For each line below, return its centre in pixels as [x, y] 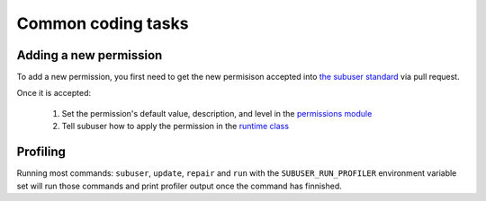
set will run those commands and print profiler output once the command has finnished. [179, 186]
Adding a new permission [90, 55]
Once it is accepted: [54, 93]
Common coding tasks [103, 23]
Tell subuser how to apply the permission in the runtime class [175, 127]
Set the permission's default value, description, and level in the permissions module [217, 113]
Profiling [41, 152]
